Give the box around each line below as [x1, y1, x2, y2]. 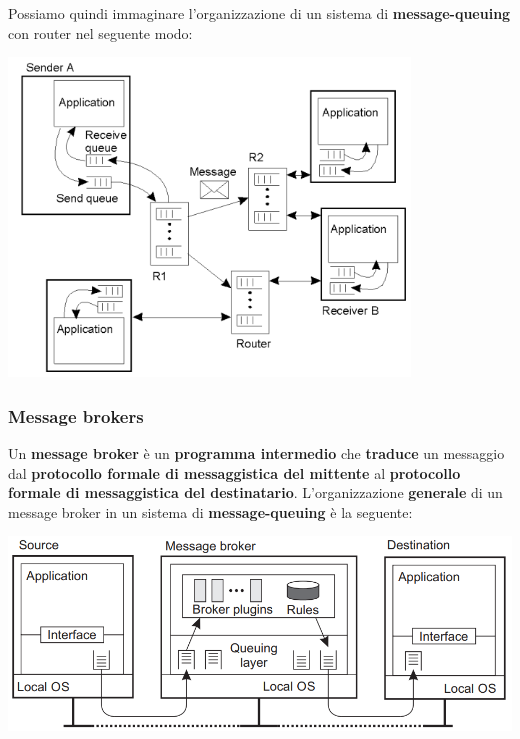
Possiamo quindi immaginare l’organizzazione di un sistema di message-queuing [8, 3, 511, 23]
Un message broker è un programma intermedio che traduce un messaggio [8, 442, 505, 463]
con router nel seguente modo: [8, 22, 193, 43]
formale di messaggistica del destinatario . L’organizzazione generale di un [8, 482, 503, 503]
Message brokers [8, 403, 144, 428]
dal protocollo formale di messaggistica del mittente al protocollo [8, 462, 461, 483]
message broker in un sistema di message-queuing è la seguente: [8, 501, 413, 522]
